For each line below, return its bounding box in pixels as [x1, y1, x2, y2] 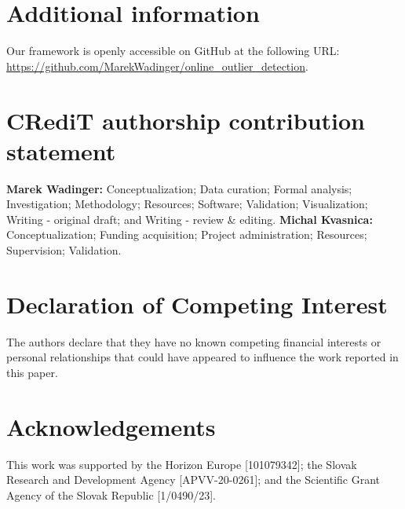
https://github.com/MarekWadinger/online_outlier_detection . [6, 57, 308, 74]
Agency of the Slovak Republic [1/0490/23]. [6, 486, 216, 503]
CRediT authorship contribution [6, 104, 365, 136]
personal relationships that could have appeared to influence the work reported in [6, 349, 399, 365]
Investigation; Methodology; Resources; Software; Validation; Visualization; [6, 196, 368, 212]
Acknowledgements [6, 410, 216, 442]
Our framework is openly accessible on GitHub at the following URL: [6, 42, 340, 59]
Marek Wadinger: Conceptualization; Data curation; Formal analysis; [6, 180, 352, 196]
